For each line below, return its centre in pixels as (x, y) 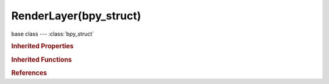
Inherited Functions (42, 59)
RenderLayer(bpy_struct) (76, 16)
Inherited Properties (43, 47)
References (29, 73)
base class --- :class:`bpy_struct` (53, 34)
